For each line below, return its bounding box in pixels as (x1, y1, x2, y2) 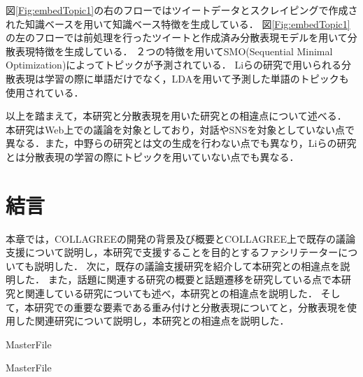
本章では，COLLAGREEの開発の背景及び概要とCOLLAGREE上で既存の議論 (6, 231, 355, 246)
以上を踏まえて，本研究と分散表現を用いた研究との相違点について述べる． (6, 108, 347, 123)
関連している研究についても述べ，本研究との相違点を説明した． (24, 286, 318, 301)
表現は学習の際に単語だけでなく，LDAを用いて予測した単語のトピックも (15, 71, 349, 85)
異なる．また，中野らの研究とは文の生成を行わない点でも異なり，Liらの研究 (6, 136, 357, 150)
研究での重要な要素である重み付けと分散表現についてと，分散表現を (34, 299, 347, 314)
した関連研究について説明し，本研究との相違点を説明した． (15, 313, 290, 328)
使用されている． (6, 85, 84, 99)
